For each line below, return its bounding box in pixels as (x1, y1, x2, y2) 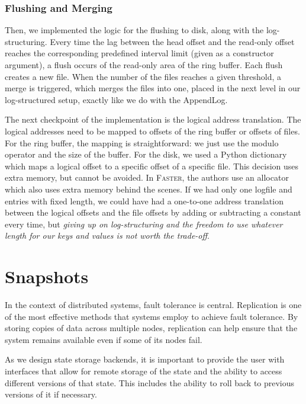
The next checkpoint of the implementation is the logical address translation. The (5, 113, 301, 126)
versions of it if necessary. (5, 388, 97, 400)
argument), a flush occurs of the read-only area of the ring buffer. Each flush (5, 59, 283, 70)
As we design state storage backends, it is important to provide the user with (5, 353, 285, 365)
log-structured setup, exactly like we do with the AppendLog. (5, 93, 228, 105)
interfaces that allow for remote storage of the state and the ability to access (5, 365, 282, 377)
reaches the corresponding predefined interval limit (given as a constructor (5, 47, 274, 59)
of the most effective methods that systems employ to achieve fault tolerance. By (5, 310, 298, 322)
